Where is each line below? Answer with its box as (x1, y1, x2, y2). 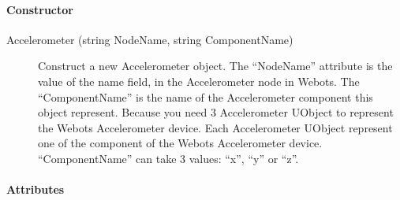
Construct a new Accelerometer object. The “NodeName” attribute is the (38, 57, 393, 74)
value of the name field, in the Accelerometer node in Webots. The (38, 72, 360, 89)
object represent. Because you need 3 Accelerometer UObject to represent (38, 104, 394, 120)
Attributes (6, 181, 65, 198)
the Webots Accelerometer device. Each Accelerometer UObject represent (38, 119, 393, 135)
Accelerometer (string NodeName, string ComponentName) (6, 31, 293, 47)
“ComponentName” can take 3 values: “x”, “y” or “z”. (38, 150, 299, 166)
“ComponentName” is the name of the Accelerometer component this (38, 88, 373, 105)
